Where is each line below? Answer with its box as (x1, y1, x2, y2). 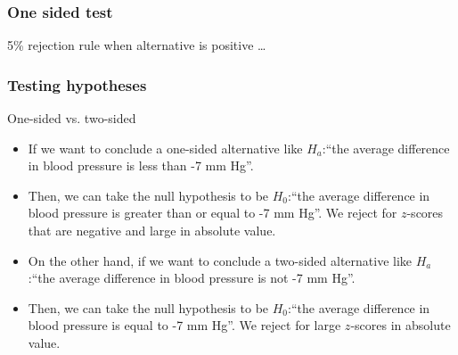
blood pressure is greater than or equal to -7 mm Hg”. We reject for (28, 203, 397, 222)
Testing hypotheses (7, 73, 147, 95)
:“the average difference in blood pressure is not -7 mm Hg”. (28, 268, 356, 287)
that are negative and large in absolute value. (28, 221, 276, 239)
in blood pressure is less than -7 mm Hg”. (28, 156, 254, 175)
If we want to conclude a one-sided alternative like (28, 138, 303, 157)
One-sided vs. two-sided (7, 109, 136, 128)
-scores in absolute (350, 316, 451, 334)
